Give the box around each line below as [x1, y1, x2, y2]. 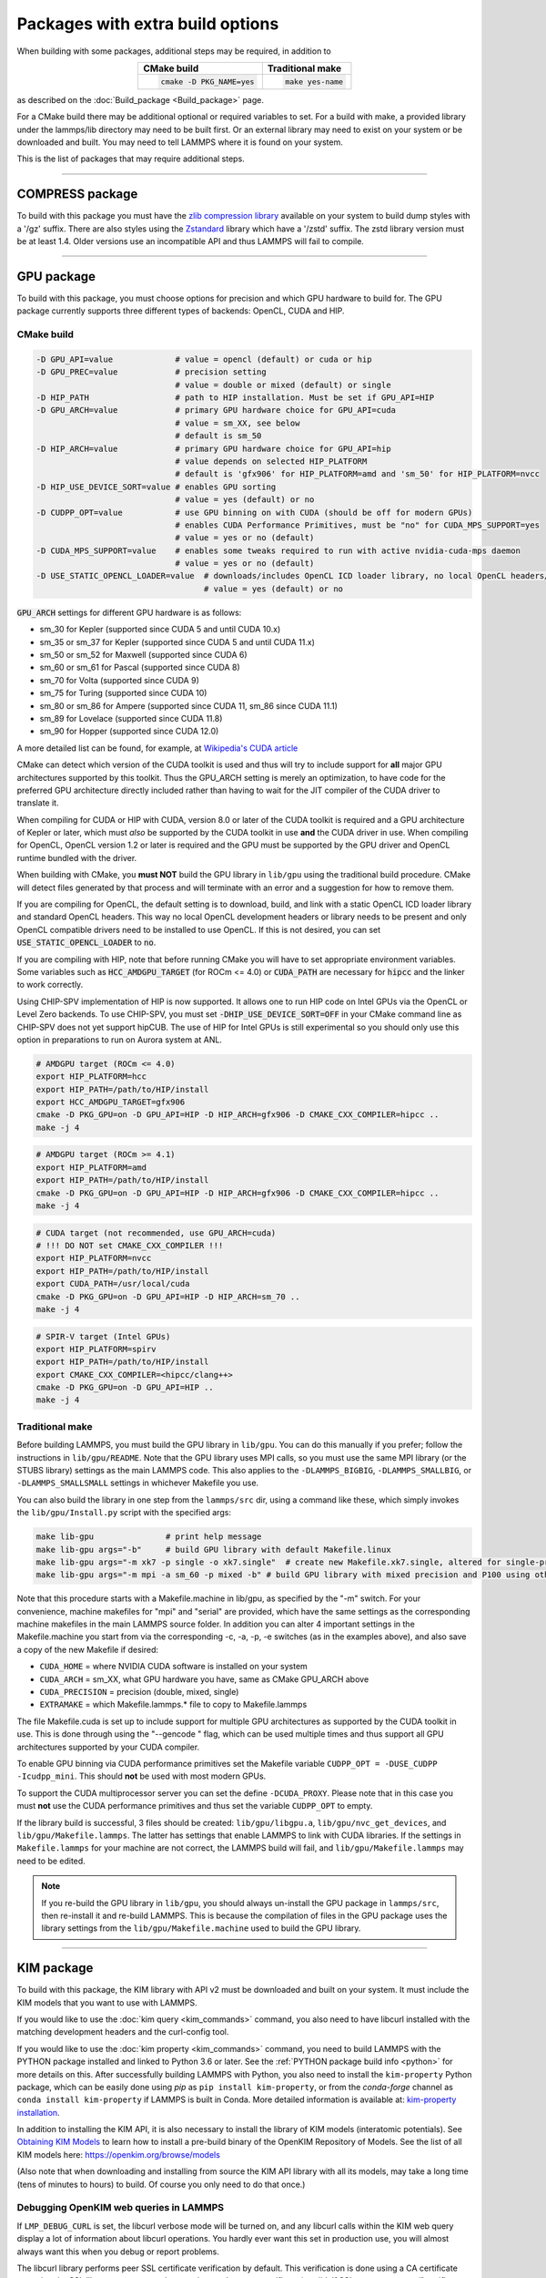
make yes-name [285, 77, 344, 87]
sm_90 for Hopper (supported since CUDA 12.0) [39, 725, 219, 737]
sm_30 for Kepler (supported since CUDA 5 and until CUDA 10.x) [39, 624, 281, 635]
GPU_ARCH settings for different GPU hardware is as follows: [16, 607, 242, 618]
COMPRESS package [16, 187, 138, 202]
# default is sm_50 [175, 431, 262, 441]
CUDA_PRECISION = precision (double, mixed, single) [39, 1687, 239, 1698]
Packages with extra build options [16, 14, 279, 34]
